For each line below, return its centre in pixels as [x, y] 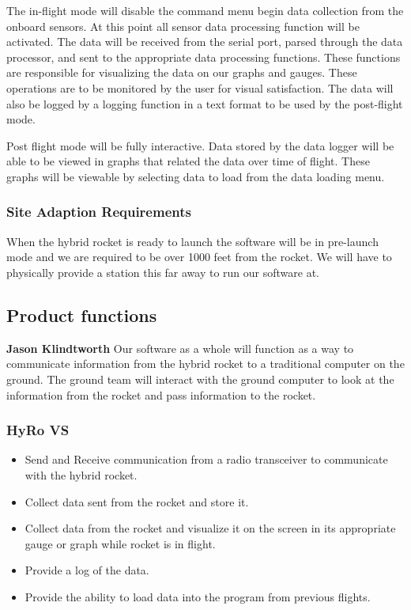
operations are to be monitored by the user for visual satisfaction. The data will [200, 87]
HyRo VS [38, 430]
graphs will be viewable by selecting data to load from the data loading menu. [196, 176]
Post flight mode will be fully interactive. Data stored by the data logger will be [200, 145]
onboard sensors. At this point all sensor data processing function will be [183, 26]
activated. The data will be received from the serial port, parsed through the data [205, 42]
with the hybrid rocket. [81, 474]
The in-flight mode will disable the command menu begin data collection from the [205, 10]
